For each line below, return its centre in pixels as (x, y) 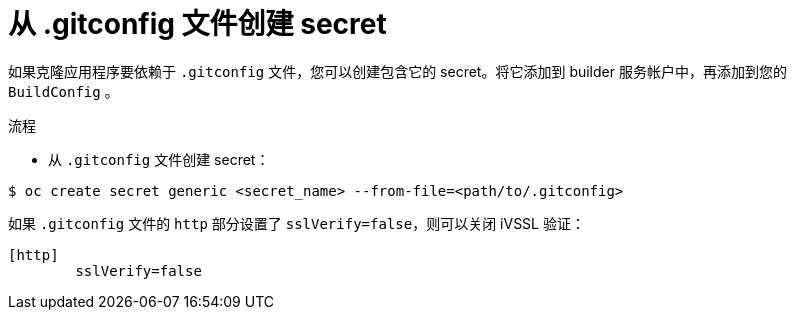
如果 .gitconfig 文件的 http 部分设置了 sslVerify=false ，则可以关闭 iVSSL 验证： (296, 223)
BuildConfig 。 (63, 91)
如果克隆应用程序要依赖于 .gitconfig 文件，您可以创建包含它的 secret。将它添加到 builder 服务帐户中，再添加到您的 (397, 71)
